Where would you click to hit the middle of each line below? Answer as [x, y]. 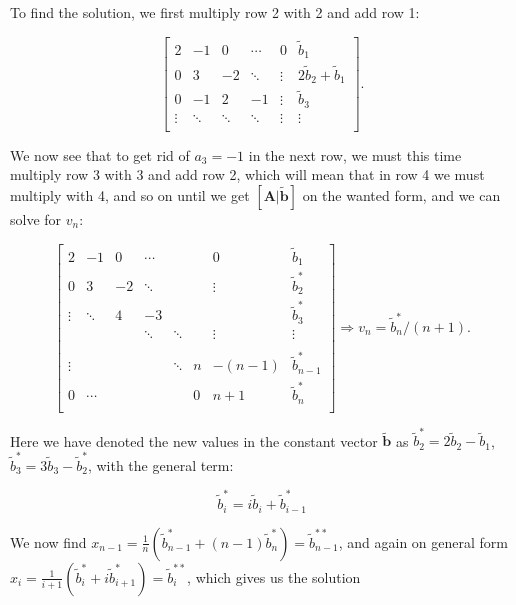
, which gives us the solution [274, 576]
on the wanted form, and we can [401, 194]
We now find [48, 541]
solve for [36, 218]
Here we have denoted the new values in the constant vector [194, 440]
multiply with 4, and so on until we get [130, 194]
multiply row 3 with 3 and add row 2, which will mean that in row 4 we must [247, 174]
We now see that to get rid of [100, 154]
